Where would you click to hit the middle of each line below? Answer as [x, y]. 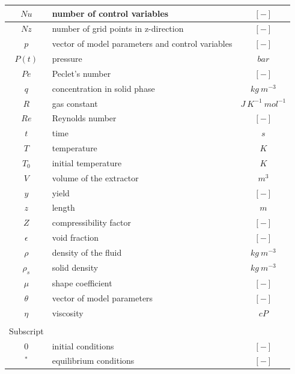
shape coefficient [82, 282]
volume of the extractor [95, 177]
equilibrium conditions [93, 360]
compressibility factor [91, 222]
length [63, 207]
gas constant [75, 103]
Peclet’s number [81, 73]
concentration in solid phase [103, 88]
